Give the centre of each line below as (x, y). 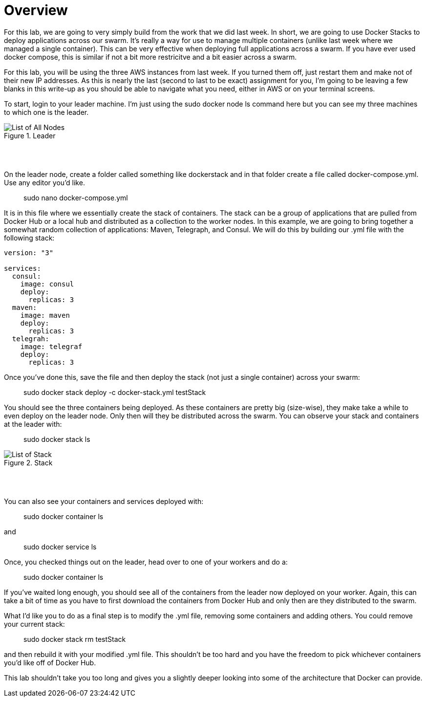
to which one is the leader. (46, 112)
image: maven (45, 315)
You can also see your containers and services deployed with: (104, 501)
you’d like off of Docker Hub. (50, 662)
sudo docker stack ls (57, 439)
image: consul (47, 284)
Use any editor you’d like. (44, 182)
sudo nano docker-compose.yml (76, 197)
